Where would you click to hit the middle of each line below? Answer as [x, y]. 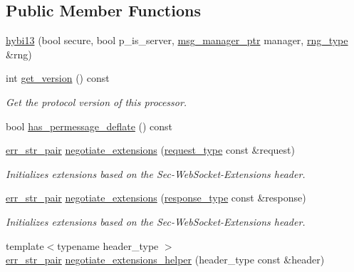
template [25, 245]
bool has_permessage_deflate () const [89, 126]
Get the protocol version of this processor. [97, 101]
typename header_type [108, 245]
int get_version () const [58, 78]
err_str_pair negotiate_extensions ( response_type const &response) [156, 198]
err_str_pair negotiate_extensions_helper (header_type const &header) [165, 260]
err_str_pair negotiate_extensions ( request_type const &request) [150, 150]
